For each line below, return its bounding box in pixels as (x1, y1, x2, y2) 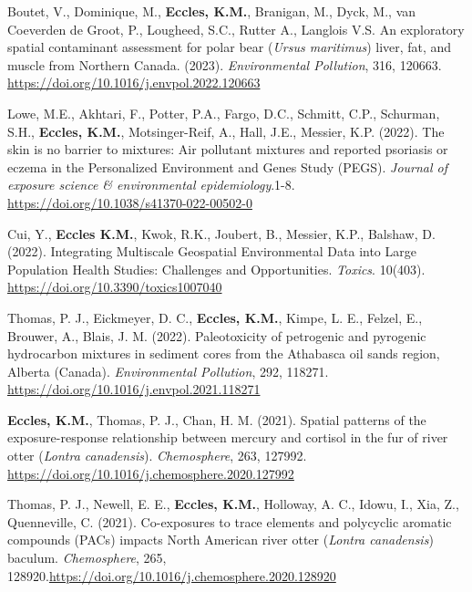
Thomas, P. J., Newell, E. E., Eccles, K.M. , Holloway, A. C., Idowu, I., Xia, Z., (7, 494, 459, 514)
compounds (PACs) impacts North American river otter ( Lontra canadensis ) (7, 530, 434, 549)
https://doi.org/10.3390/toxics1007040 (7, 277, 222, 296)
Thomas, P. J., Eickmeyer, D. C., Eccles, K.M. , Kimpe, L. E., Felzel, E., (7, 307, 423, 327)
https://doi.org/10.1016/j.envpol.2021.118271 (7, 379, 261, 399)
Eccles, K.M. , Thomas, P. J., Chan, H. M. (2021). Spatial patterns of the (7, 410, 426, 429)
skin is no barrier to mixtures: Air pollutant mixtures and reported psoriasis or (7, 140, 448, 159)
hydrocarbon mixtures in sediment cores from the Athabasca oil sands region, (7, 344, 440, 363)
